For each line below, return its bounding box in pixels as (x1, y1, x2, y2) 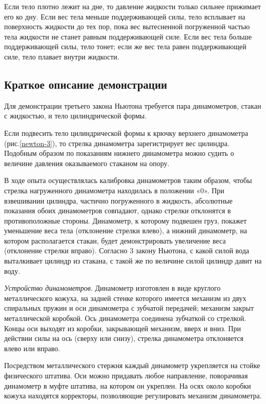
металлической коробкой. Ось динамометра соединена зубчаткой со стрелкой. (4, 313, 247, 324)
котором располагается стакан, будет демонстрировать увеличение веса (4, 235, 226, 246)
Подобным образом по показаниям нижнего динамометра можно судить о (4, 148, 234, 158)
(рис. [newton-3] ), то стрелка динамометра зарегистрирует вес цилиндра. (4, 137, 230, 148)
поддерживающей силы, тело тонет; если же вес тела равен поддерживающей (4, 41, 247, 52)
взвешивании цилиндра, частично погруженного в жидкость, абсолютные (4, 195, 233, 206)
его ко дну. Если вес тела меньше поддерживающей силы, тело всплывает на (4, 11, 245, 22)
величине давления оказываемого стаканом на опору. (4, 157, 170, 168)
